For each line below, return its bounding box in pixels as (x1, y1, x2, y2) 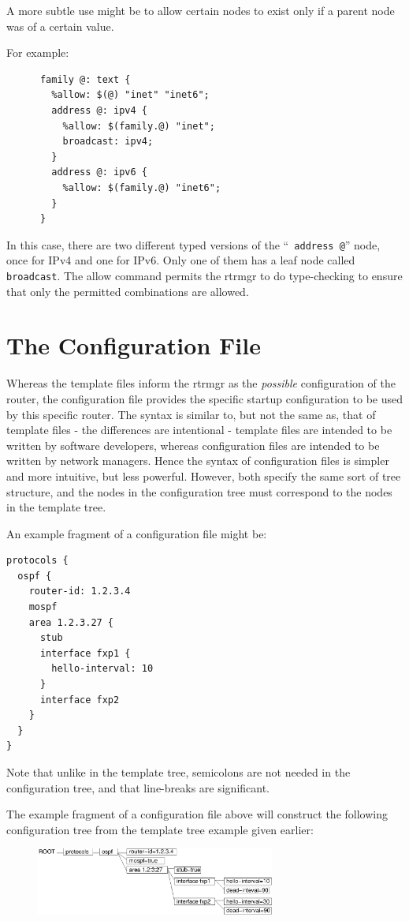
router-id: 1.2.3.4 (28, 586, 131, 597)
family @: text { (39, 73, 131, 85)
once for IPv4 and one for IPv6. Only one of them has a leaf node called (6, 252, 355, 268)
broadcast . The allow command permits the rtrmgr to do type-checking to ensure (6, 267, 403, 283)
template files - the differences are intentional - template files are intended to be (6, 421, 392, 438)
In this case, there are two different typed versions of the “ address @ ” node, (6, 236, 381, 253)
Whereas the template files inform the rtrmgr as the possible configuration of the (6, 375, 396, 391)
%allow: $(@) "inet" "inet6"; (51, 89, 210, 101)
